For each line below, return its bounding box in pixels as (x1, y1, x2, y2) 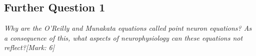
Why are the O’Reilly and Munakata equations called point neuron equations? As (4, 23, 252, 33)
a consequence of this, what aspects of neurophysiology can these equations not (4, 32, 243, 43)
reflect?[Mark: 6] (4, 42, 54, 53)
